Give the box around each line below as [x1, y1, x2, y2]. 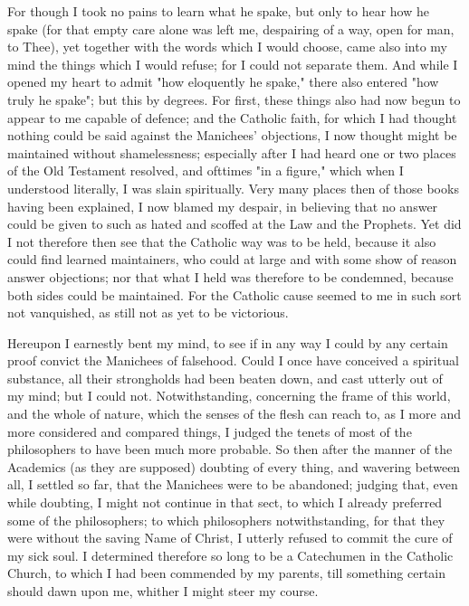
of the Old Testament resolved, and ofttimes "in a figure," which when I [7, 161, 404, 180]
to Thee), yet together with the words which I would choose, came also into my [7, 37, 447, 56]
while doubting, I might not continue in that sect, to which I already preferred [7, 493, 443, 512]
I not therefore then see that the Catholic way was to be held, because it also [7, 232, 436, 251]
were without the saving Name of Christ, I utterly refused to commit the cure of [7, 528, 453, 547]
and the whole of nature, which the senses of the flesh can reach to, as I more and [7, 404, 461, 423]
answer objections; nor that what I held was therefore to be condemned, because [7, 267, 454, 286]
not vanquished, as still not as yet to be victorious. [7, 303, 289, 322]
